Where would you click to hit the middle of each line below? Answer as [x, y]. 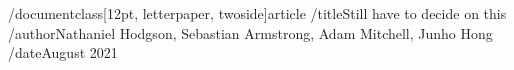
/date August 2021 [63, 52]
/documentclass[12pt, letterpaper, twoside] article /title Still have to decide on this [257, 13]
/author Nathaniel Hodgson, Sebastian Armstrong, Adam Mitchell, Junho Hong [250, 32]
